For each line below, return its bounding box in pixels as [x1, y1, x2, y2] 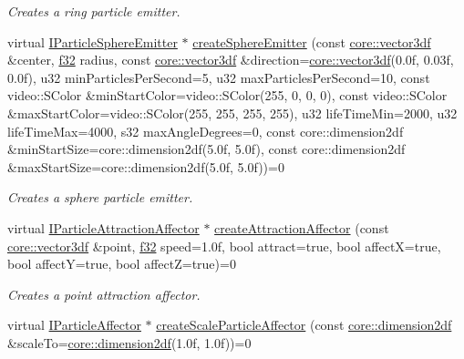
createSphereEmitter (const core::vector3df [192, 32, 431, 51]
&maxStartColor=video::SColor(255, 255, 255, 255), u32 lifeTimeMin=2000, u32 [7, 103, 458, 122]
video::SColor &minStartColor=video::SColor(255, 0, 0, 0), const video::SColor [7, 86, 448, 105]
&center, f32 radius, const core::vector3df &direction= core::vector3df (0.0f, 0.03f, [7, 50, 454, 69]
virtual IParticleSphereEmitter [7, 32, 178, 51]
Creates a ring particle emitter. [7, 2, 180, 20]
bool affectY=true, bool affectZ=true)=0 [7, 254, 236, 273]
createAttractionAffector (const [214, 218, 389, 237]
